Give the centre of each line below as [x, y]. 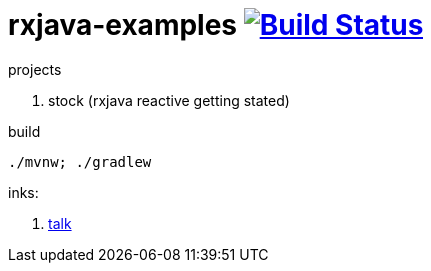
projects [35, 69]
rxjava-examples [123, 25]
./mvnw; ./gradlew [80, 161]
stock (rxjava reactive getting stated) [169, 100]
